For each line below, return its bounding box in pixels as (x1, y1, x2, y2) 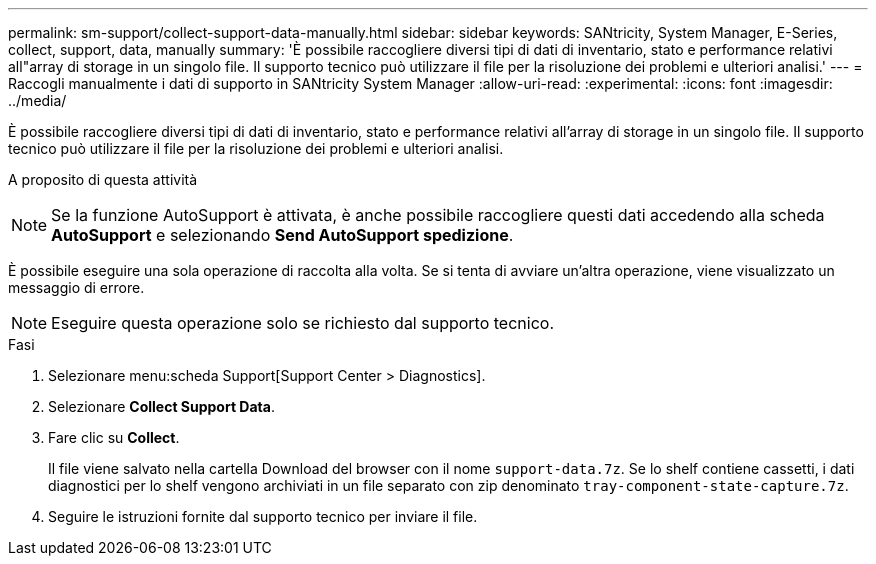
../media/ (8, 92, 67, 109)
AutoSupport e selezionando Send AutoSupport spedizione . (51, 225, 514, 245)
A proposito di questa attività (8, 171, 198, 188)
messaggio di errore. (8, 279, 145, 296)
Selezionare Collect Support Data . (48, 398, 275, 415)
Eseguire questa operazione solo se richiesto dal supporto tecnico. (51, 313, 554, 333)
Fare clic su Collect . (48, 429, 180, 446)
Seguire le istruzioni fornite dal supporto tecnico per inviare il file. (48, 508, 478, 525)
